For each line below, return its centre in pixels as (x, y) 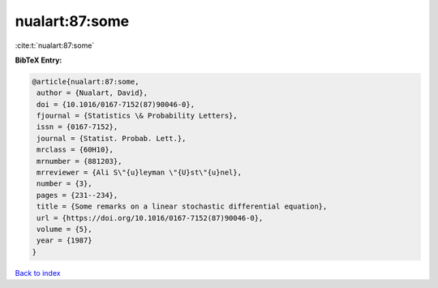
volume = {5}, (64, 229)
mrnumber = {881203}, (79, 161)
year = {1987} (64, 241)
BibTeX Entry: (39, 60)
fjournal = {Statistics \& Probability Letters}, (137, 116)
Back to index (38, 273)
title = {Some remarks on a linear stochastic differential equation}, (182, 206)
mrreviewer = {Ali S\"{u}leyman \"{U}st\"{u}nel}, (140, 173)
